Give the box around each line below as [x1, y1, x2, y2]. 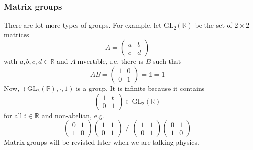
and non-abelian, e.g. [41, 110, 104, 120]
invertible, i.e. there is [77, 56, 144, 66]
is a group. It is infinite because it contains [76, 83, 205, 93]
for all [4, 110, 22, 120]
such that [153, 56, 181, 66]
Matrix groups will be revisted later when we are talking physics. [4, 137, 199, 147]
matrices [4, 29, 29, 39]
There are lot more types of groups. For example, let [4, 20, 162, 30]
